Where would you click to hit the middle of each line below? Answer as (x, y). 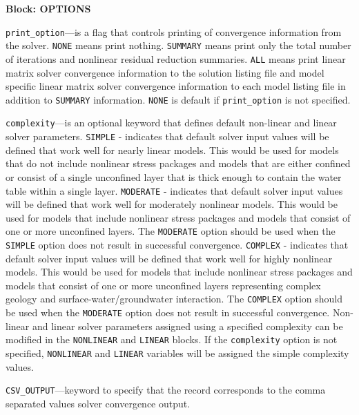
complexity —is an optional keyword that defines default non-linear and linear (171, 123)
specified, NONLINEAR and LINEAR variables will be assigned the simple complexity (177, 353)
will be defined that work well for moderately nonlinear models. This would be (172, 204)
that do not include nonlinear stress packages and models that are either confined (178, 163)
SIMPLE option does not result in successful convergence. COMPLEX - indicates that (177, 244)
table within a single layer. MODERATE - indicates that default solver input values (174, 190)
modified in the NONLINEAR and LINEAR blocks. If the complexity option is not (172, 339)
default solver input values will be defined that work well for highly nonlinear (169, 258)
